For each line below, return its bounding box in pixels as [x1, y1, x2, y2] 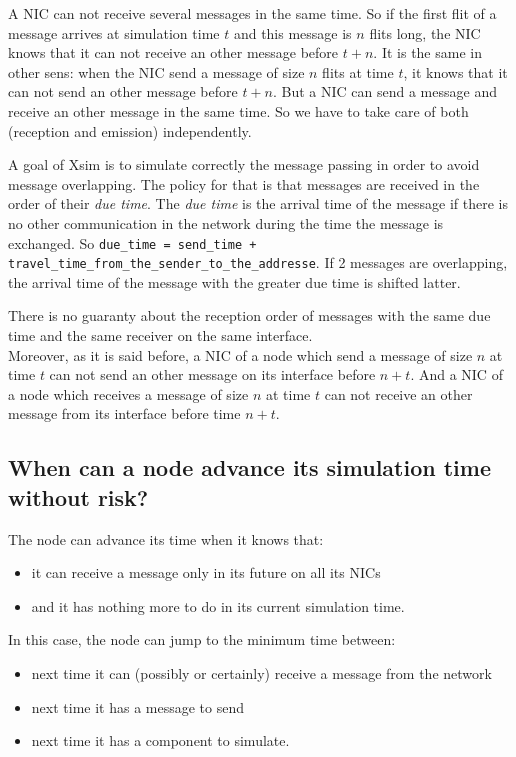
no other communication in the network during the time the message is [8, 212, 444, 233]
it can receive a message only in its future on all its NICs [31, 562, 381, 583]
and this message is [233, 22, 352, 43]
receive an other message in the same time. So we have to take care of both [8, 100, 469, 121]
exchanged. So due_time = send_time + [8, 232, 257, 253]
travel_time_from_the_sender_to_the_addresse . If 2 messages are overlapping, [8, 252, 508, 273]
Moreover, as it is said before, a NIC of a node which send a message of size [8, 344, 473, 365]
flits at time [322, 61, 394, 82]
